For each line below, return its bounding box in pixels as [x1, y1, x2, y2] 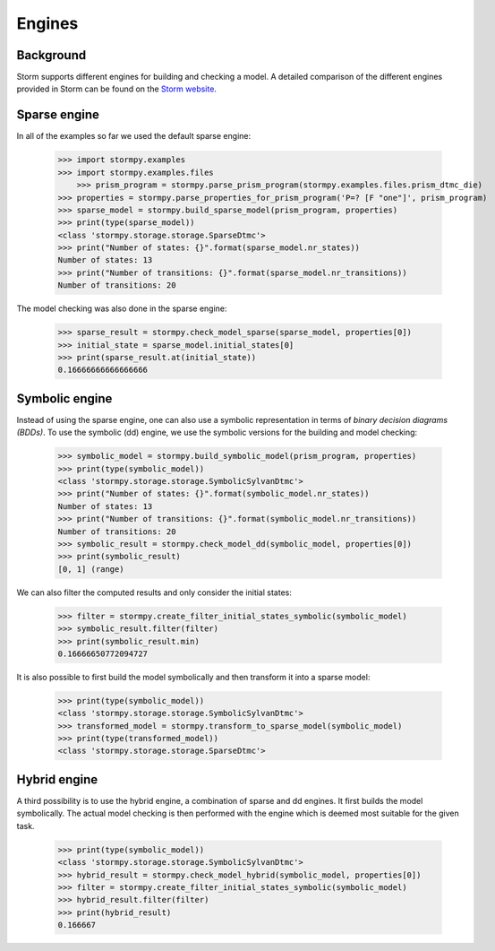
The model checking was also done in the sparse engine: [16, 303, 227, 314]
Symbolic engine [16, 391, 113, 406]
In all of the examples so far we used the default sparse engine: [16, 131, 251, 142]
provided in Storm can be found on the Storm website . [16, 83, 217, 94]
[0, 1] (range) [57, 564, 124, 574]
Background [16, 48, 87, 63]
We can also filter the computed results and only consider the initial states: [16, 587, 293, 598]
